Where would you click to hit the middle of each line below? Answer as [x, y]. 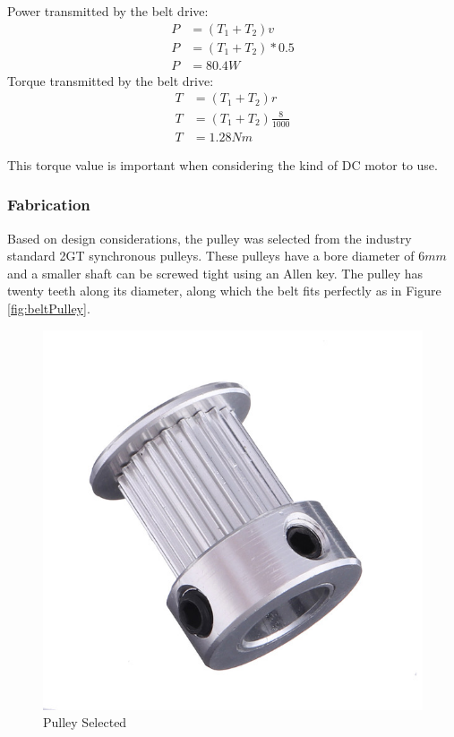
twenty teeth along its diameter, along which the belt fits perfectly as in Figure [224, 291]
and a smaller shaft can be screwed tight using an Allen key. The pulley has [215, 273]
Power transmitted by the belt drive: [108, 11]
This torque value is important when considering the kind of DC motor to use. [223, 164]
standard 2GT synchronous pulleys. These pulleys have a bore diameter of [211, 256]
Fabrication [49, 205]
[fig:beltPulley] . [49, 308]
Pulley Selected [85, 722]
